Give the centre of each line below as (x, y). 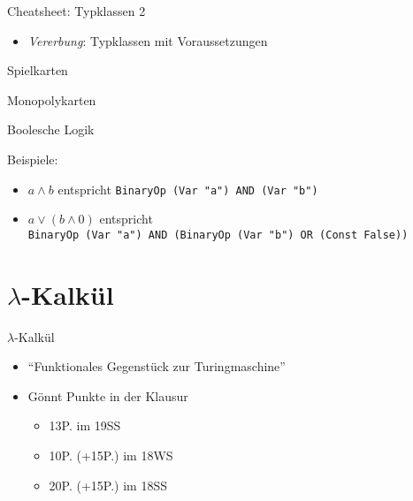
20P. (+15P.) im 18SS (108, 485)
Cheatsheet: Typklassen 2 (76, 11)
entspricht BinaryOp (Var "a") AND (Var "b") (188, 189)
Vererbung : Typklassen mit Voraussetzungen (148, 40)
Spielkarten (38, 70)
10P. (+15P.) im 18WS (111, 455)
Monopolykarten (52, 99)
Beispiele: (33, 159)
